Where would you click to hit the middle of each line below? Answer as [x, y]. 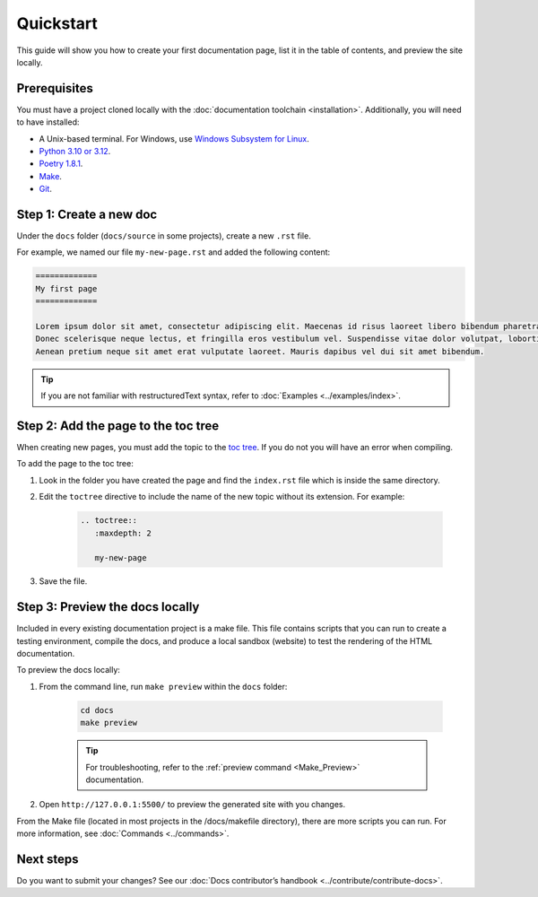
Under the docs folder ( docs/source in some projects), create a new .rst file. [164, 236]
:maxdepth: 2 [123, 533]
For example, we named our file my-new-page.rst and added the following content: [174, 252]
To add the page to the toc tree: [75, 464]
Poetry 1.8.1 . [61, 164]
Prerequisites [55, 88]
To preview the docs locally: [69, 670]
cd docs [97, 710]
